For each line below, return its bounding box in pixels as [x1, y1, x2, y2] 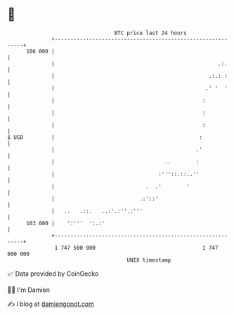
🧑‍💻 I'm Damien [7, 286, 51, 294]
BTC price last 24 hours [114, 29, 188, 36]
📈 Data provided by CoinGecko [7, 269, 99, 278]
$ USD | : [7, 133, 202, 141]
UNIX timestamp [126, 256, 171, 264]
